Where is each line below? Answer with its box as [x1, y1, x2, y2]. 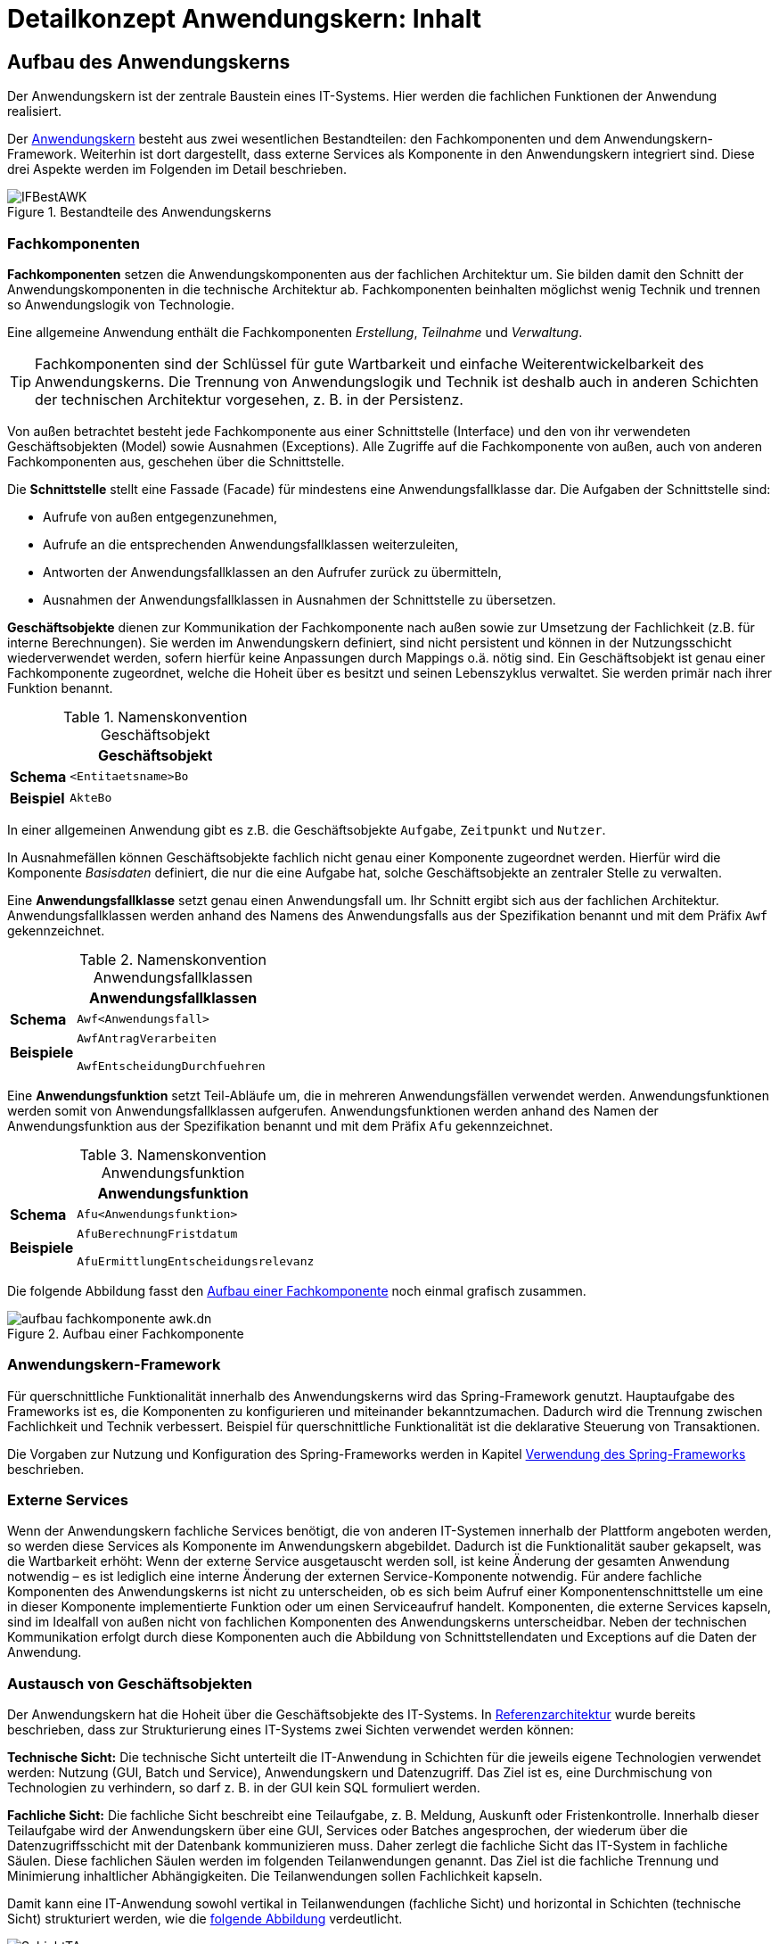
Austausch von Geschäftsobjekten [7, 1674, 252, 1693]
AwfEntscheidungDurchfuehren [77, 1058, 266, 1073]
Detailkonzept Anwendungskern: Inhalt [7, 4, 481, 34]
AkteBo [70, 791, 112, 805]
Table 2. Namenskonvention [79, 950, 266, 968]
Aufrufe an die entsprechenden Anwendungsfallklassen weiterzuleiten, [43, 536, 459, 552]
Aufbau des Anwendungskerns [7, 50, 291, 73]
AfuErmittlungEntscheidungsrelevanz [77, 1254, 315, 1268]
